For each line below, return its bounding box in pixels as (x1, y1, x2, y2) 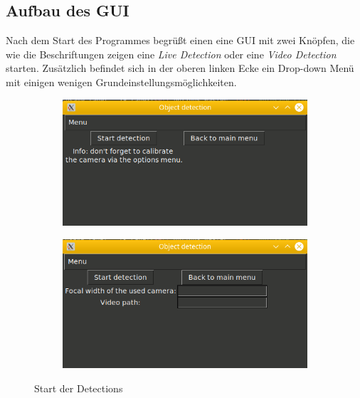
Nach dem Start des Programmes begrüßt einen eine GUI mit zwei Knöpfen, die (6, 33, 355, 48)
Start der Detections (34, 381, 123, 396)
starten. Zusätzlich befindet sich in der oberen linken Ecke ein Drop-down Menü (6, 61, 354, 75)
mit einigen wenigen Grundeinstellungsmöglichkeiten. (6, 74, 237, 89)
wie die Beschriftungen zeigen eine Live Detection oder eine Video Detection (6, 46, 337, 61)
